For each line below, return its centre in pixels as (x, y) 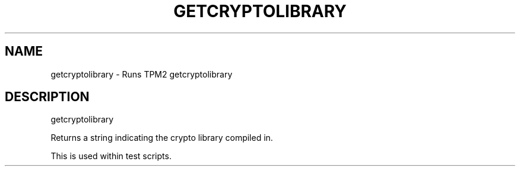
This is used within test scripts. (111, 156)
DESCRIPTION (47, 97)
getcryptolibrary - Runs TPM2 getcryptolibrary (142, 74)
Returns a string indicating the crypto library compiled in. (162, 138)
